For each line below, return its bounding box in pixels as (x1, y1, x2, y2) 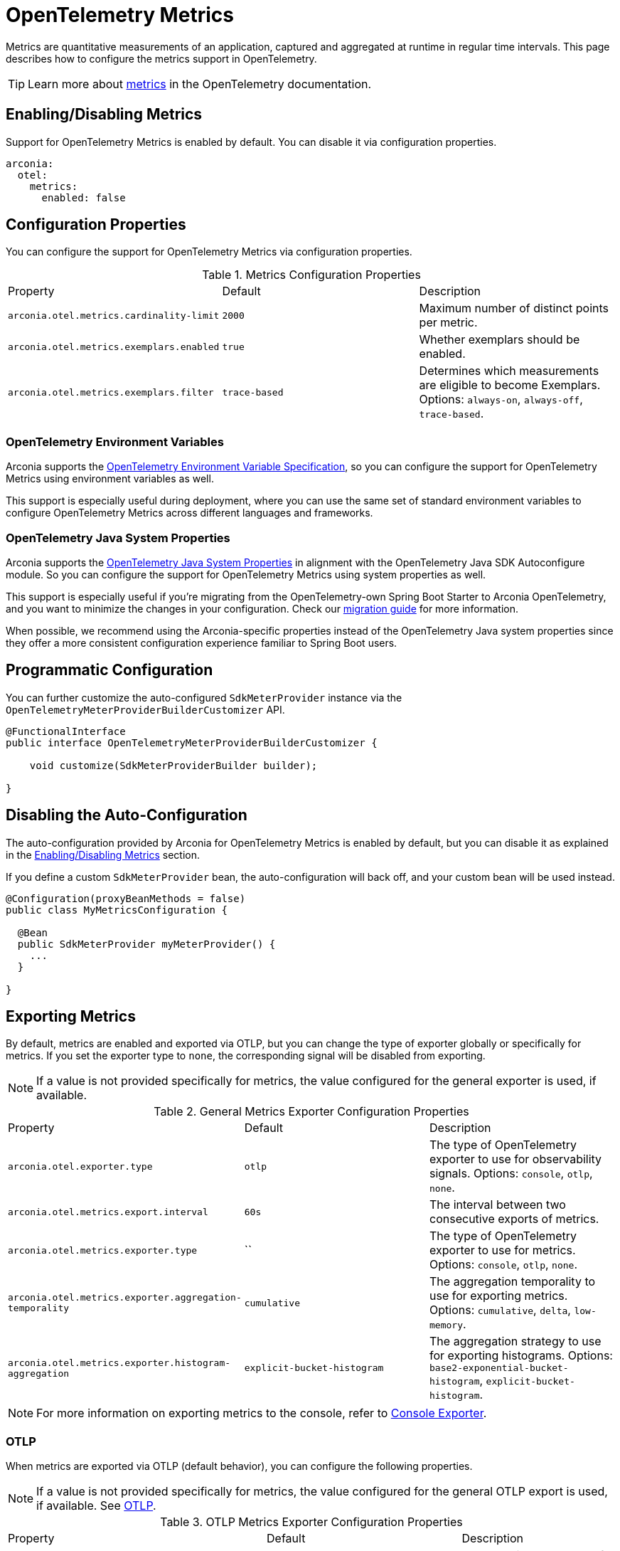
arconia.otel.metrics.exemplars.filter (8, 386, 214, 398)
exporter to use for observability (429, 1152, 602, 1167)
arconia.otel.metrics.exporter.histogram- (8, 1357, 231, 1368)
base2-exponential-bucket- (429, 1362, 569, 1374)
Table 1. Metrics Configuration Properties (202, 268, 421, 282)
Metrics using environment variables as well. (6, 472, 214, 485)
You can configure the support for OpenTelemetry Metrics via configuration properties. (6, 245, 412, 258)
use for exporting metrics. (429, 1288, 568, 1303)
